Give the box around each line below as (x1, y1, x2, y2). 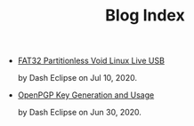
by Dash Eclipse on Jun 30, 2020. (17, 107, 142, 118)
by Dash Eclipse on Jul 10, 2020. (17, 73, 138, 83)
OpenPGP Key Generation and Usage (17, 90, 155, 100)
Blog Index (105, 5, 185, 26)
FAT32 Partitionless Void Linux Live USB (17, 55, 165, 67)
